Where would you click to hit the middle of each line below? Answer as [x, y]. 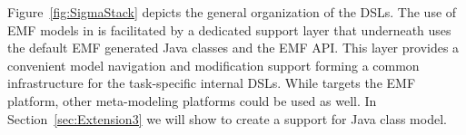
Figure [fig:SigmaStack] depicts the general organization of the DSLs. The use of [232, 12]
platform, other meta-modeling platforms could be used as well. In [192, 100]
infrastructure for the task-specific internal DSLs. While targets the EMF [212, 83]
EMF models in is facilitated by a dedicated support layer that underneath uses [229, 29]
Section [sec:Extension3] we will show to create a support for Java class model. [227, 118]
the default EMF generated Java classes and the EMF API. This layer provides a [233, 48]
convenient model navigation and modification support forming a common [213, 65]
